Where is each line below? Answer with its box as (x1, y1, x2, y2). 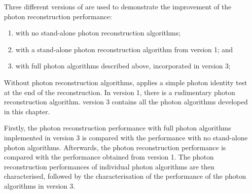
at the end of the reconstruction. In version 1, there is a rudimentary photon (4, 87, 235, 97)
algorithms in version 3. (4, 180, 75, 191)
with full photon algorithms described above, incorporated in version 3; (15, 61, 231, 71)
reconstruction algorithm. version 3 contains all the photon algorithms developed (4, 97, 248, 107)
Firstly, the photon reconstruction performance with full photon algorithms (4, 123, 231, 133)
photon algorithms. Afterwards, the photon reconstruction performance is (4, 142, 226, 152)
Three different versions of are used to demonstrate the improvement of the (4, 1, 231, 11)
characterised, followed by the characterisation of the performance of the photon (4, 171, 246, 181)
